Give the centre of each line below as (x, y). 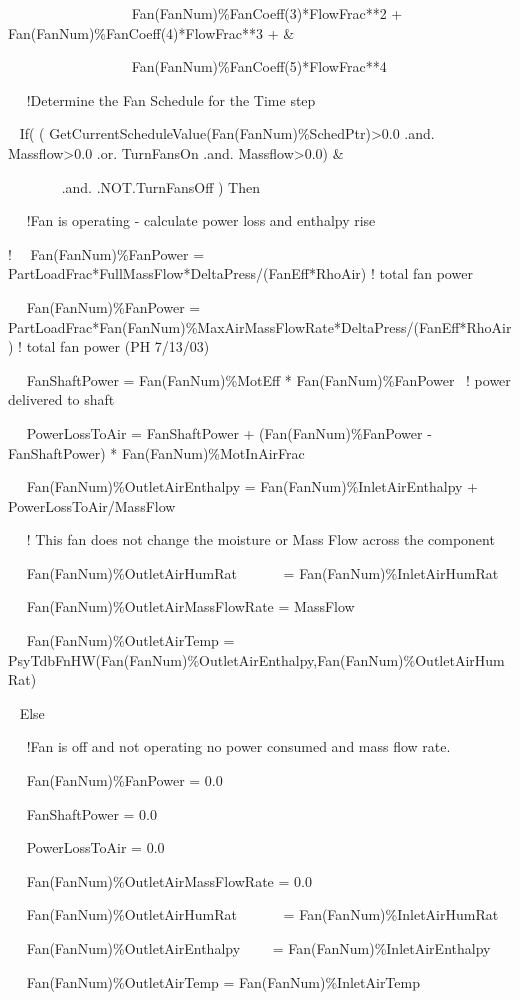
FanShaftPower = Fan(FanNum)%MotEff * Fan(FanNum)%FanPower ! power (268, 379)
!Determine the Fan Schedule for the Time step (171, 99)
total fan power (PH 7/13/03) (118, 346)
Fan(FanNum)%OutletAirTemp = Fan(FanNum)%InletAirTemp (223, 981)
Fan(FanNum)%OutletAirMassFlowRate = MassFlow (190, 606)
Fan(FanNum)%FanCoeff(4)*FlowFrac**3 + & (151, 32)
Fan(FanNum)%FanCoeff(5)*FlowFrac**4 (259, 66)
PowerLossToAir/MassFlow (92, 505)
